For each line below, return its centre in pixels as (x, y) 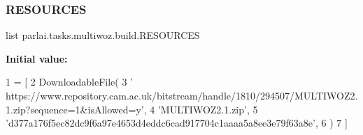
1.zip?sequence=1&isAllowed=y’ (75, 109)
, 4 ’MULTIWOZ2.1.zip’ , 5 (201, 109)
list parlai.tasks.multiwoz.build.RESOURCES (103, 35)
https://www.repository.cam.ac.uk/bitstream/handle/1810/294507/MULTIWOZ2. (182, 95)
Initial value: (37, 58)
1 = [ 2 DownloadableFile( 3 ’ (70, 82)
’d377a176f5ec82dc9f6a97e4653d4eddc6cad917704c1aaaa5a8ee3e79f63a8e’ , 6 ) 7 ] (177, 123)
